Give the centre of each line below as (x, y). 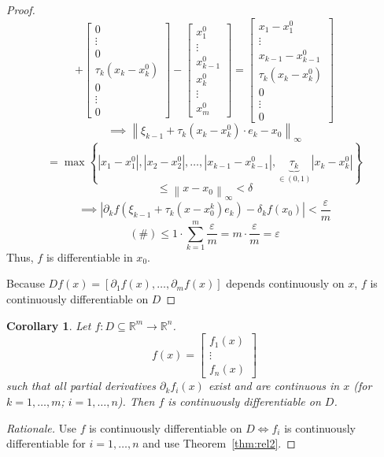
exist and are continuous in (274, 386)
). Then (136, 401)
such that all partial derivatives (81, 386)
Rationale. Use (41, 427)
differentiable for (46, 443)
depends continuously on (285, 283)
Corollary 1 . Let (49, 325)
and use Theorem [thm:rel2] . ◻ (219, 443)
